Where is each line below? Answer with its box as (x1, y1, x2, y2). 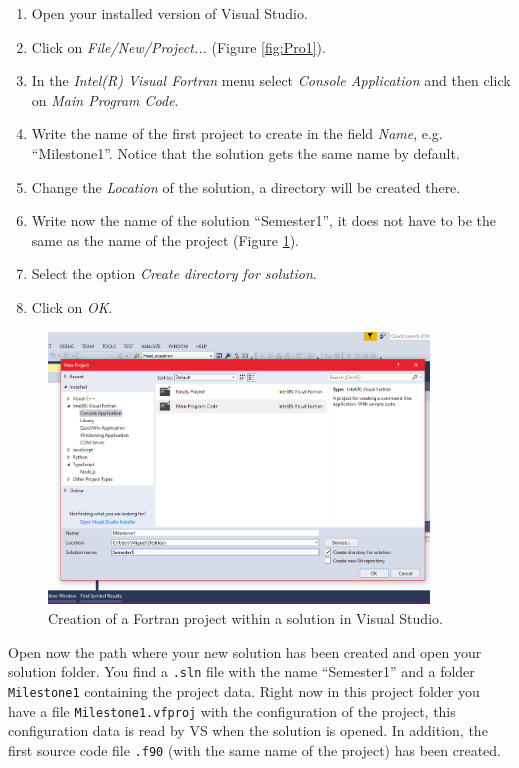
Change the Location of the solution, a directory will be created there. (31, 176, 461, 197)
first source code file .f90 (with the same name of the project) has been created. (8, 739, 501, 760)
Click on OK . (31, 296, 113, 317)
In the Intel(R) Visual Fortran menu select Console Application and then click (31, 70, 511, 91)
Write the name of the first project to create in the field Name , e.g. (31, 123, 443, 144)
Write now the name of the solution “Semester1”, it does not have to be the (31, 210, 497, 231)
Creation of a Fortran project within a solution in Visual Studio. (48, 608, 443, 629)
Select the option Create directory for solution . (31, 263, 317, 284)
